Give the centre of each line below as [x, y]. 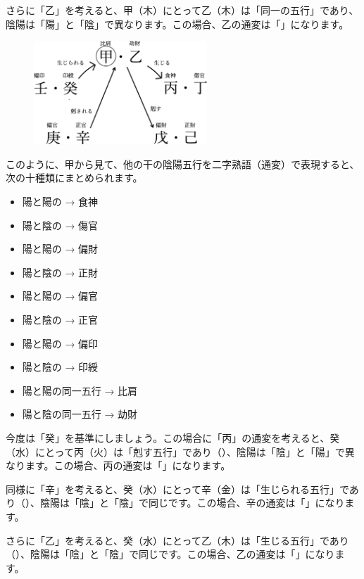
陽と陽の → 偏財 [60, 249]
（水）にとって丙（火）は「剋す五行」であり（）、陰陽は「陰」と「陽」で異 [180, 451]
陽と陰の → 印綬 [60, 367]
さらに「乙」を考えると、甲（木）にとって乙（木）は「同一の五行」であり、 [182, 10]
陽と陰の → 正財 [60, 272]
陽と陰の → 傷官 [60, 225]
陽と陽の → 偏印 [60, 343]
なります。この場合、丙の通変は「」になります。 [118, 465]
